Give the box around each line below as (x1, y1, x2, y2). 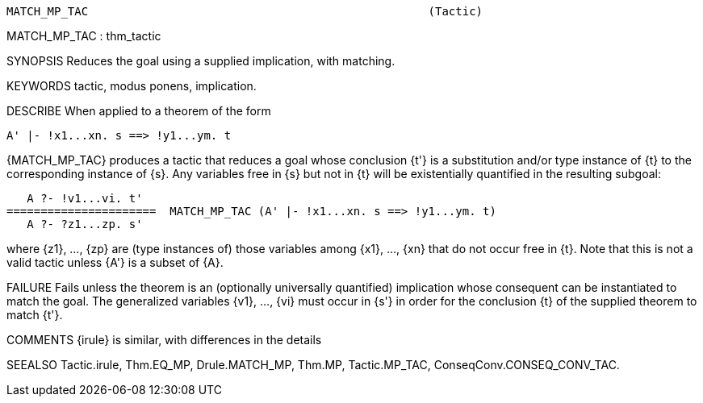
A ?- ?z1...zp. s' (27, 218, 143, 231)
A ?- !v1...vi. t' (27, 192, 143, 205)
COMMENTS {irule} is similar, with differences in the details (6, 333, 322, 347)
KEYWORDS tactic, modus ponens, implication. (6, 79, 257, 93)
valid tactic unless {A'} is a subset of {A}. (6, 256, 224, 269)
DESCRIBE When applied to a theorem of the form (6, 104, 271, 118)
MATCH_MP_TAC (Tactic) (6, 5, 483, 18)
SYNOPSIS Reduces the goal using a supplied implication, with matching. (6, 54, 395, 68)
